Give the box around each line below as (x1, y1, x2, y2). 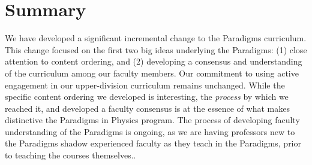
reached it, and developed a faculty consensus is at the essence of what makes (5, 102, 290, 114)
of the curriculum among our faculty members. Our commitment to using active (5, 66, 299, 79)
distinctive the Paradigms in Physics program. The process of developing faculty (5, 114, 300, 126)
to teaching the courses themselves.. (5, 149, 136, 161)
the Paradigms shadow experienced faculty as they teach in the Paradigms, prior (5, 137, 302, 149)
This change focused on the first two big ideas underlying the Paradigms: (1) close (5, 43, 307, 56)
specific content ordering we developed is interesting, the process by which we (5, 90, 289, 103)
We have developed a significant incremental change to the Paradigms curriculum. (5, 32, 307, 44)
